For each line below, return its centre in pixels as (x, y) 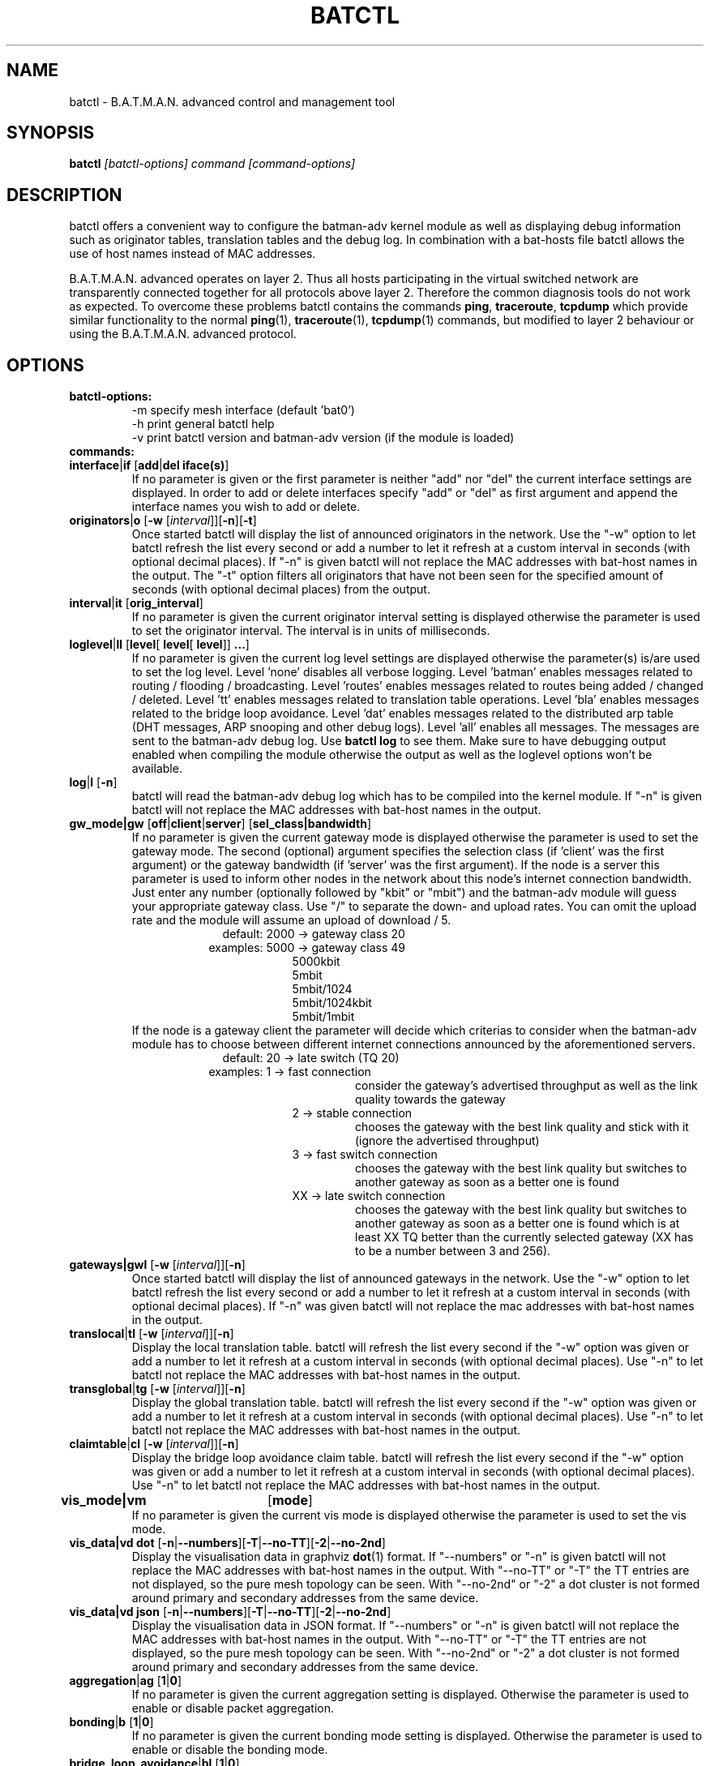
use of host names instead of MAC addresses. (192, 254)
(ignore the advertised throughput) (447, 1141)
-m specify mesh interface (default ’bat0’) (243, 410)
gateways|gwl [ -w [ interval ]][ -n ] (157, 1265)
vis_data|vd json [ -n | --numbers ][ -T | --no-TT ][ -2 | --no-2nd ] (230, 1612)
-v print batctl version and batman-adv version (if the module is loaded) (323, 438)
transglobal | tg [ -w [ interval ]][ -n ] (157, 1389)
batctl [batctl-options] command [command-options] (212, 164)
